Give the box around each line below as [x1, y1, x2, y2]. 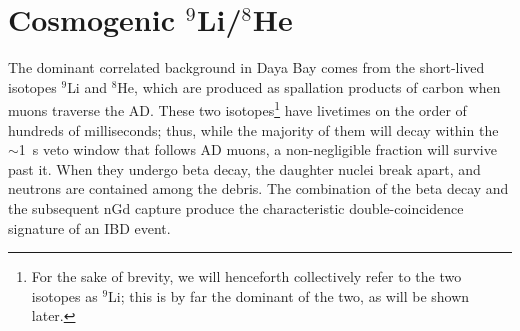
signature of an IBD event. [8, 217, 171, 238]
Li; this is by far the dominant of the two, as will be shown [108, 285, 470, 306]
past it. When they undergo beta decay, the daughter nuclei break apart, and [8, 158, 481, 179]
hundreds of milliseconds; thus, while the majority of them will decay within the [8, 119, 499, 140]
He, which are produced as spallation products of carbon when [117, 76, 501, 97]
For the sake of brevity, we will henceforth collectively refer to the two [31, 266, 462, 287]
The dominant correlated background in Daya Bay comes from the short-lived [8, 57, 485, 78]
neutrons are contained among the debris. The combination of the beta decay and [8, 178, 509, 199]
